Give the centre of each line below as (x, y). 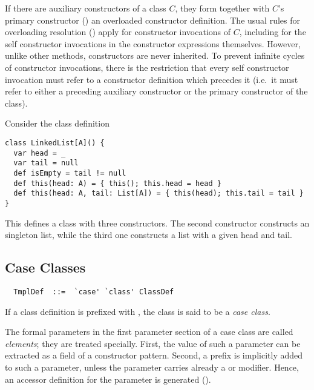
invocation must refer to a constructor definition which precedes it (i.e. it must (152, 79)
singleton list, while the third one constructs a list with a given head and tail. (149, 235)
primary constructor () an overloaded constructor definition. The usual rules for (152, 20)
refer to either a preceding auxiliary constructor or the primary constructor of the (156, 91)
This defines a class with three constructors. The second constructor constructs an (157, 223)
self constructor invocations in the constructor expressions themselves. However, (153, 43)
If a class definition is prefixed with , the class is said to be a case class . (138, 311)
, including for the (273, 32)
